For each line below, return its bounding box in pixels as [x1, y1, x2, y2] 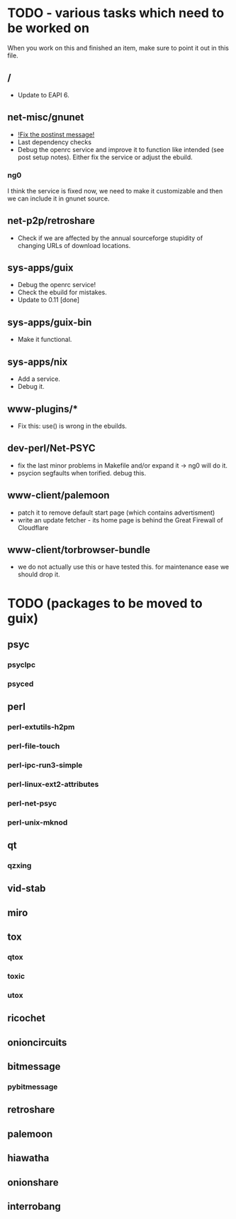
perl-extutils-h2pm [7, 722, 75, 732]
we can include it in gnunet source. [7, 194, 110, 203]
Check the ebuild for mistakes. [17, 288, 108, 296]
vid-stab [7, 883, 46, 895]
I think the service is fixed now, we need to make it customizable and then [7, 186, 223, 195]
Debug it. [17, 382, 45, 391]
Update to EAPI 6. [17, 90, 69, 99]
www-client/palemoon [7, 489, 110, 502]
